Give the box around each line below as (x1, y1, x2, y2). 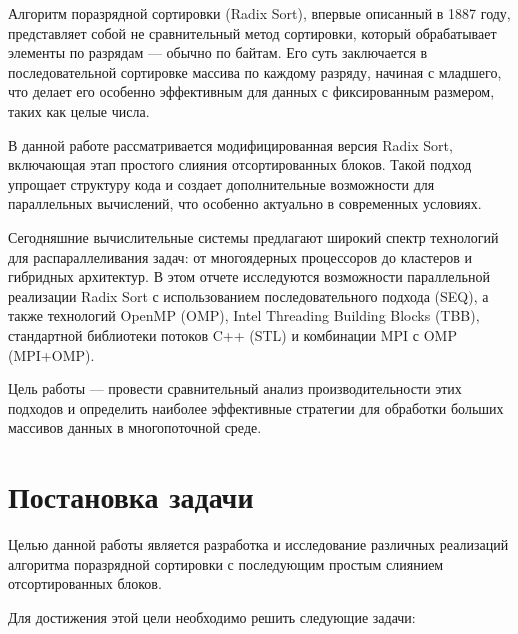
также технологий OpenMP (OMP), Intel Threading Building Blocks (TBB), (8, 305, 480, 326)
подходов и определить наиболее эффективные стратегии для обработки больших (8, 397, 504, 418)
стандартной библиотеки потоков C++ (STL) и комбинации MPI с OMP (8, 324, 457, 345)
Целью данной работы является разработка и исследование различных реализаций (8, 534, 509, 554)
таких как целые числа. (8, 100, 150, 121)
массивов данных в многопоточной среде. (8, 417, 262, 438)
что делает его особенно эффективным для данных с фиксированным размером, (8, 81, 495, 102)
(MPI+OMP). (8, 344, 95, 365)
